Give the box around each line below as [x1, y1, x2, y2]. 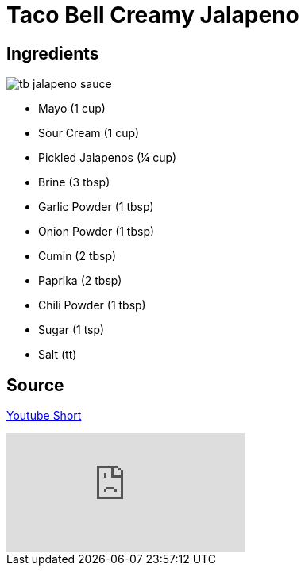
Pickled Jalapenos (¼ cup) [38, 151, 177, 165]
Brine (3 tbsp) [38, 175, 110, 190]
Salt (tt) [38, 347, 77, 362]
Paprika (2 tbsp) [38, 274, 122, 288]
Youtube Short [6, 409, 82, 423]
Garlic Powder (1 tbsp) [38, 200, 154, 214]
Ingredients [6, 43, 99, 63]
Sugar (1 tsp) [38, 323, 105, 337]
